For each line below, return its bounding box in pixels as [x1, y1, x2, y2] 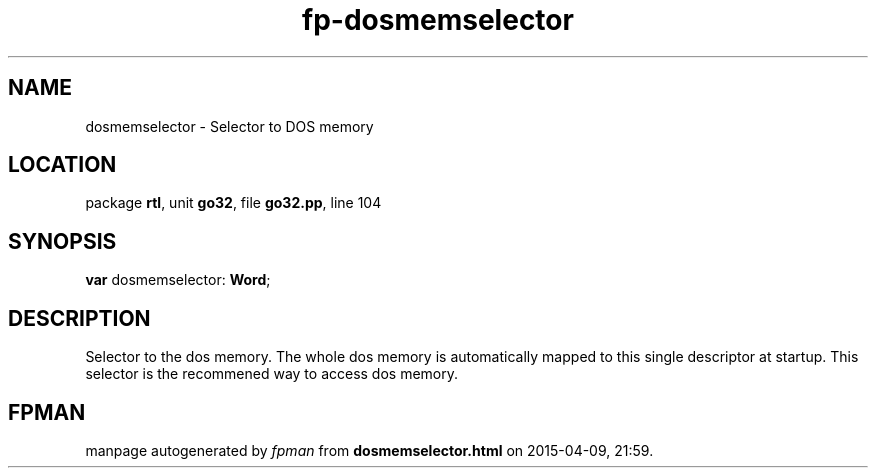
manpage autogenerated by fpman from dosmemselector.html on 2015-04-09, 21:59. [85, 441, 654, 459]
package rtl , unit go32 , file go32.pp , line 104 [85, 194, 382, 212]
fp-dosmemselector [302, 3, 574, 37]
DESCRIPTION [8, 305, 151, 331]
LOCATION [8, 152, 117, 178]
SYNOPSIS [8, 228, 117, 254]
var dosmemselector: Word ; [85, 271, 271, 289]
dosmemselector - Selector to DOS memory [85, 117, 374, 135]
